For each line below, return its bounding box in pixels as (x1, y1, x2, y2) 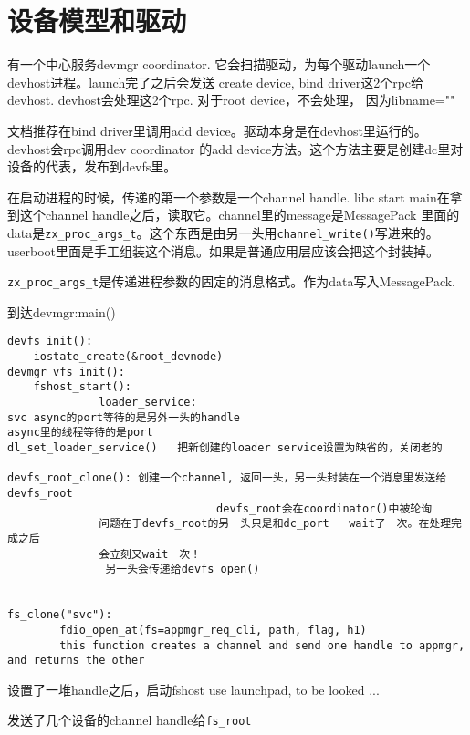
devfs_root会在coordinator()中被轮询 (216, 502, 433, 515)
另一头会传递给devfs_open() (105, 563, 260, 576)
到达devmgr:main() (7, 302, 116, 321)
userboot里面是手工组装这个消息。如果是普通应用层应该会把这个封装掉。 (7, 241, 440, 260)
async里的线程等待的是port (7, 426, 153, 440)
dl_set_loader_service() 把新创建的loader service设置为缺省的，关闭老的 (7, 440, 443, 454)
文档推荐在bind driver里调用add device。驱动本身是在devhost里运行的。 (7, 120, 427, 140)
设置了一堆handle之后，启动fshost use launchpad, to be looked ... (7, 679, 380, 699)
